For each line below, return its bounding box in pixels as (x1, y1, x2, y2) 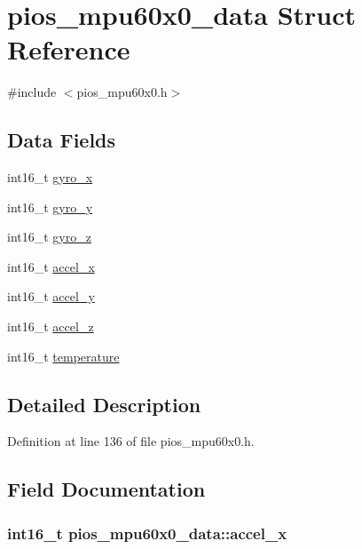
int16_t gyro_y (7, 197, 93, 216)
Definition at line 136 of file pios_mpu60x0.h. (7, 432, 255, 450)
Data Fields (7, 126, 116, 154)
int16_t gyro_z (7, 227, 91, 246)
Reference (7, 31, 130, 68)
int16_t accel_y (7, 287, 95, 306)
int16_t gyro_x (7, 168, 93, 187)
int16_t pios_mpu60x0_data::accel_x (7, 521, 287, 544)
